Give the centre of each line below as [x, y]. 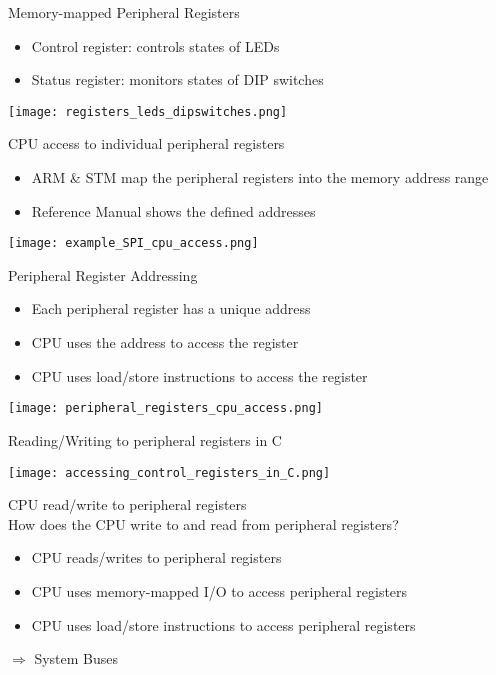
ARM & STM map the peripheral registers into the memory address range [260, 177]
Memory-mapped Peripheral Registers [124, 12]
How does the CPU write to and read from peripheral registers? [203, 523]
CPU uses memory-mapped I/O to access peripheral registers [219, 590]
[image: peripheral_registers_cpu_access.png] [165, 408]
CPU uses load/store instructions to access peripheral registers [223, 624]
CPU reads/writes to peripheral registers [156, 557]
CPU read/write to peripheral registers [127, 504]
